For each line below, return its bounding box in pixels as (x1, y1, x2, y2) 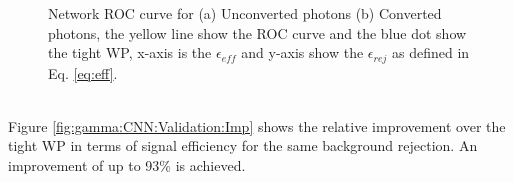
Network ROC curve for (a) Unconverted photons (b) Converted (48, 3, 442, 23)
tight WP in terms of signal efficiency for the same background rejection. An (8, 135, 478, 156)
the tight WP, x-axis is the (48, 42, 212, 63)
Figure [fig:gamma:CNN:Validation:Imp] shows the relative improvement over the (8, 115, 506, 136)
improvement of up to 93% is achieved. (8, 155, 246, 176)
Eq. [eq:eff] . (48, 62, 118, 83)
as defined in (392, 42, 470, 63)
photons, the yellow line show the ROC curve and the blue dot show (48, 22, 467, 43)
